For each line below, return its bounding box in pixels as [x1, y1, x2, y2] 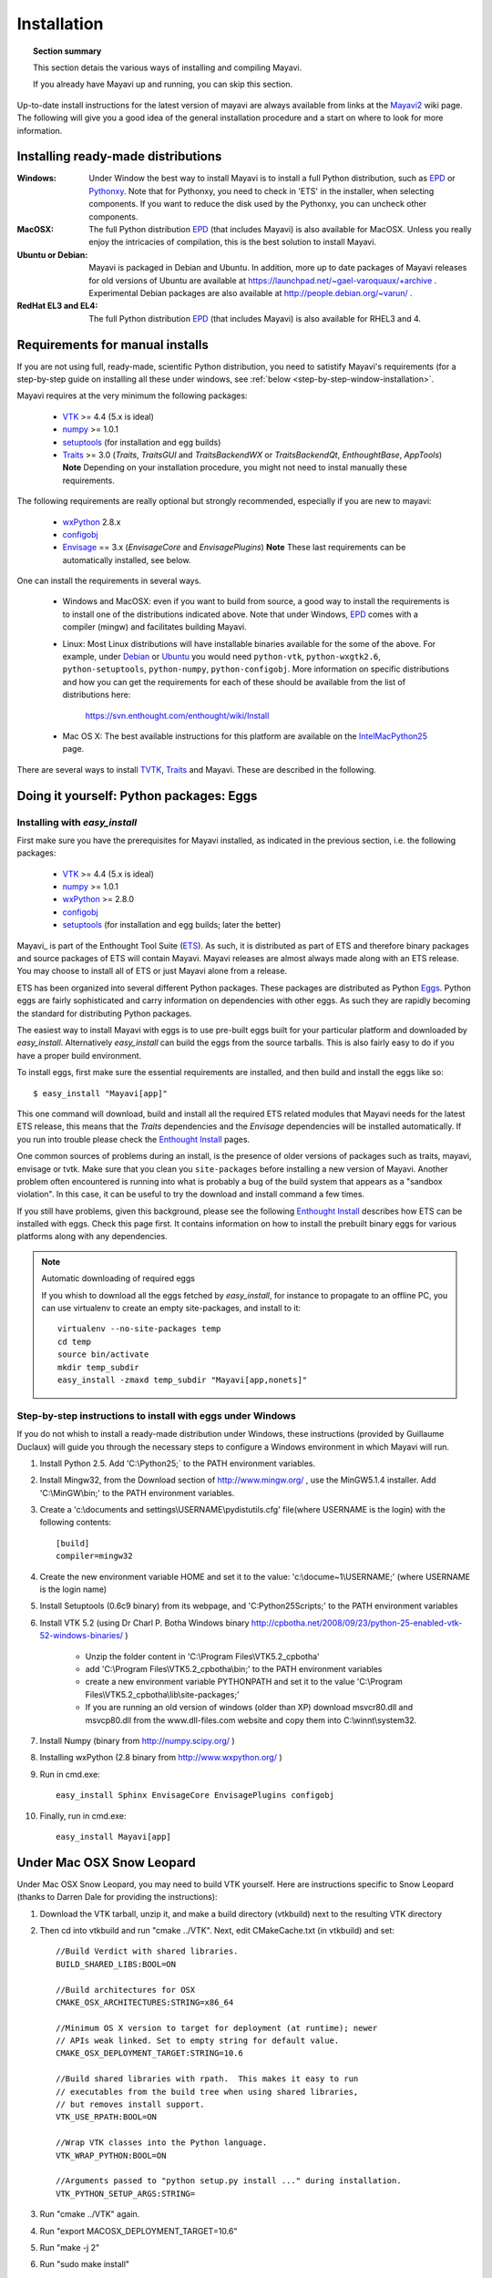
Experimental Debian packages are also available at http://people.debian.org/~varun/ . [88, 287, 414, 298]
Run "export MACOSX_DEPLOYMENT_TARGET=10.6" [39, 2225, 238, 2236]
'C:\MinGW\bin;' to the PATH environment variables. [39, 1487, 235, 1498]
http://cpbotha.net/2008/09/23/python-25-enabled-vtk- [251, 1617, 463, 1628]
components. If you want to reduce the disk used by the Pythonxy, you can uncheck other [88, 199, 427, 210]
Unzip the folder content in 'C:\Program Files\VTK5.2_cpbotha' [85, 1650, 320, 1662]
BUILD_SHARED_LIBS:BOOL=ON [56, 1959, 177, 1969]
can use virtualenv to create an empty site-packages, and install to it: [41, 1303, 301, 1314]
